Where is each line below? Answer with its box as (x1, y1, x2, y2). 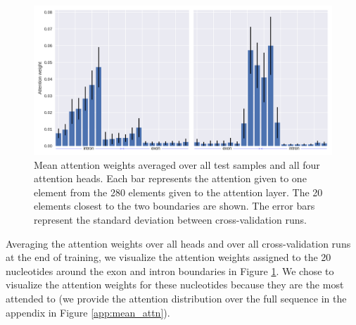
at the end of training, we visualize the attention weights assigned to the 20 (6, 250, 331, 265)
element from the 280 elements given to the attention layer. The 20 (34, 184, 323, 199)
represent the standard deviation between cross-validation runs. (34, 212, 307, 227)
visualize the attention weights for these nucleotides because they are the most (6, 277, 344, 292)
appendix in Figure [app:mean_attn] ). (6, 305, 170, 319)
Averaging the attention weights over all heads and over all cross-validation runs (6, 236, 351, 250)
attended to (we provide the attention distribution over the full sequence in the (6, 291, 347, 305)
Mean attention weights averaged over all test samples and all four (34, 157, 320, 172)
